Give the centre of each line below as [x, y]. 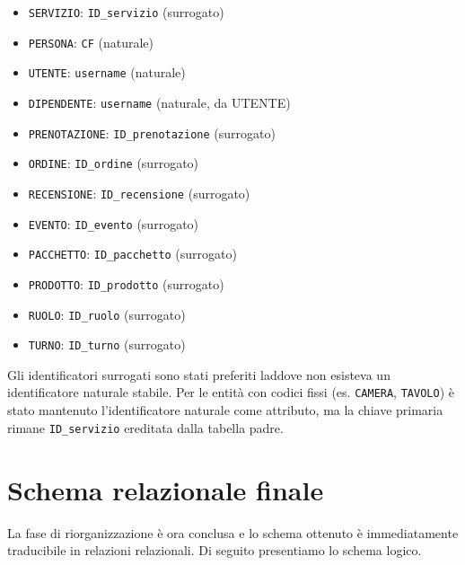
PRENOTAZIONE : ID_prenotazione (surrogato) [152, 132]
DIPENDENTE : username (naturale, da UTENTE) [159, 102]
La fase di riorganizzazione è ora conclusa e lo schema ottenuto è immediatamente [233, 532]
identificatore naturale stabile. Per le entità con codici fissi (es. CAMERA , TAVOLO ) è [231, 392]
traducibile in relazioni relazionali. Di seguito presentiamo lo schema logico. [215, 550]
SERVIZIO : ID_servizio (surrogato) [126, 12]
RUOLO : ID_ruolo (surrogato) [107, 314]
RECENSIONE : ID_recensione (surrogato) [139, 193]
